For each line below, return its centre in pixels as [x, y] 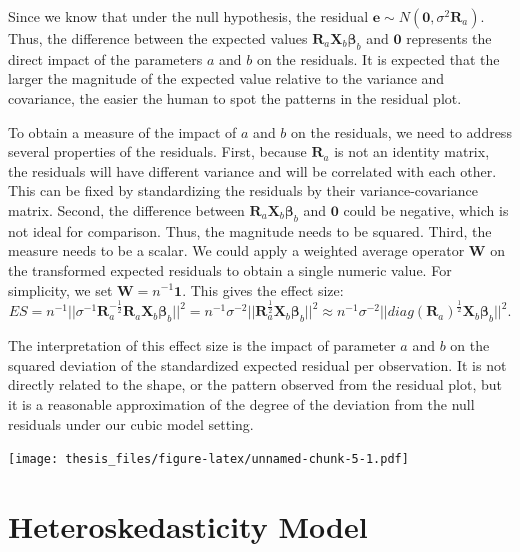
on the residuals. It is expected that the [378, 58]
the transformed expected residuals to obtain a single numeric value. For [230, 269]
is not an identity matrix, [412, 151]
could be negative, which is [426, 209]
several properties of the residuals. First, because [157, 151]
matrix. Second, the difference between [126, 209]
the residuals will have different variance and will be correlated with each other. [252, 170]
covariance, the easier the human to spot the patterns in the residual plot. [235, 97]
